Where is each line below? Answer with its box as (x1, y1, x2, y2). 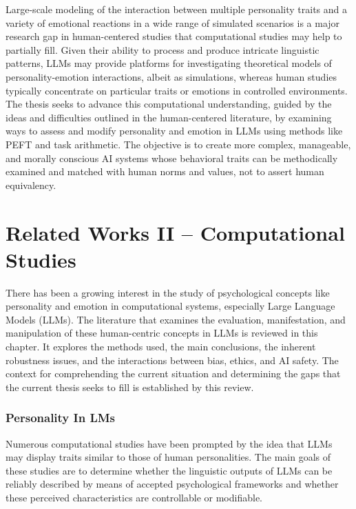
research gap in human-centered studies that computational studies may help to (6, 29, 342, 43)
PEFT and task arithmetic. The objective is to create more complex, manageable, (6, 137, 351, 151)
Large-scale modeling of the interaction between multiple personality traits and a (6, 2, 348, 16)
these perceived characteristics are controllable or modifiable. (6, 490, 263, 504)
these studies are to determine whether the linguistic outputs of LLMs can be (6, 463, 333, 477)
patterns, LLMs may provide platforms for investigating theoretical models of (6, 56, 332, 70)
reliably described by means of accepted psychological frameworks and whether (6, 477, 339, 491)
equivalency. (6, 177, 56, 192)
